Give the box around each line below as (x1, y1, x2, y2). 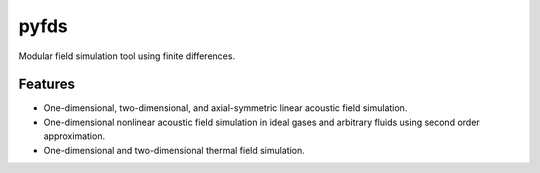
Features (18, 76, 75, 93)
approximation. (43, 130, 105, 142)
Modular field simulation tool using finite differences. (18, 50, 235, 62)
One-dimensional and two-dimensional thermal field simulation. (43, 144, 305, 156)
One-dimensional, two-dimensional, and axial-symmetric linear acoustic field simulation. (43, 102, 408, 114)
